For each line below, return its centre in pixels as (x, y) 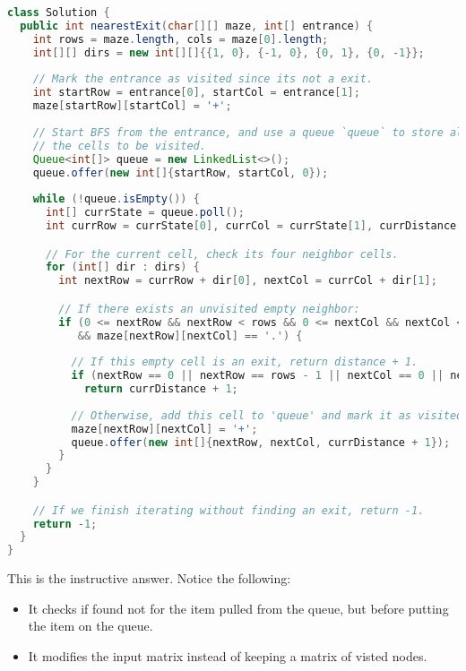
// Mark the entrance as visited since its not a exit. (203, 79)
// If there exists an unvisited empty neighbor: (209, 309)
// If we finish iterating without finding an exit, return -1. (229, 510)
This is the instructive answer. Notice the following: (149, 578)
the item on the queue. (91, 626)
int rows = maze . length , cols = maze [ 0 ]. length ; (181, 39)
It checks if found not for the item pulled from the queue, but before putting (238, 608)
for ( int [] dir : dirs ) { (122, 267)
